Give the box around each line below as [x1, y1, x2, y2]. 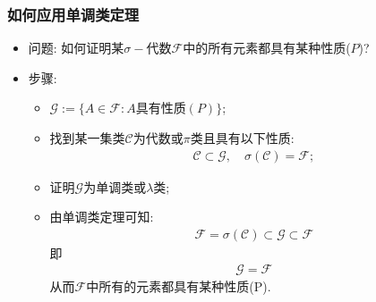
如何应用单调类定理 [7, 3, 140, 25]
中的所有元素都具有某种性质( [183, 38, 351, 57]
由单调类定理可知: [49, 207, 154, 226]
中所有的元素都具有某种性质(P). [86, 277, 271, 296]
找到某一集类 [49, 129, 125, 147]
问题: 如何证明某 [28, 38, 124, 57]
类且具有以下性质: [190, 129, 295, 147]
